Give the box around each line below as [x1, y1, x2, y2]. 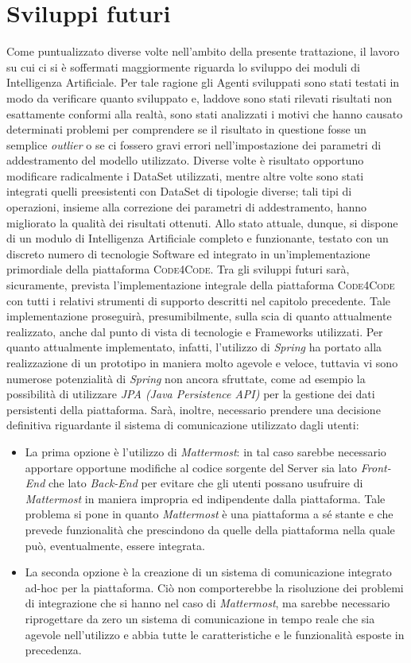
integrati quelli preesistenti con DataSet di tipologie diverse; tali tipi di [6, 183, 352, 200]
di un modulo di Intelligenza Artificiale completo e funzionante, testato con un [6, 230, 389, 246]
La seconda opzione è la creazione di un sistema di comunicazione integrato [25, 564, 392, 580]
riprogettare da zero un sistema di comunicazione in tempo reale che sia [25, 610, 375, 626]
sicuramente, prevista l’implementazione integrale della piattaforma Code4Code [6, 277, 395, 293]
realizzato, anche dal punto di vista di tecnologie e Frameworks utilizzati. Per [6, 323, 383, 339]
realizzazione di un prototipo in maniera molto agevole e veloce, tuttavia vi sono [6, 355, 398, 370]
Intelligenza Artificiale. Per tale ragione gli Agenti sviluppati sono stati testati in [6, 74, 400, 91]
